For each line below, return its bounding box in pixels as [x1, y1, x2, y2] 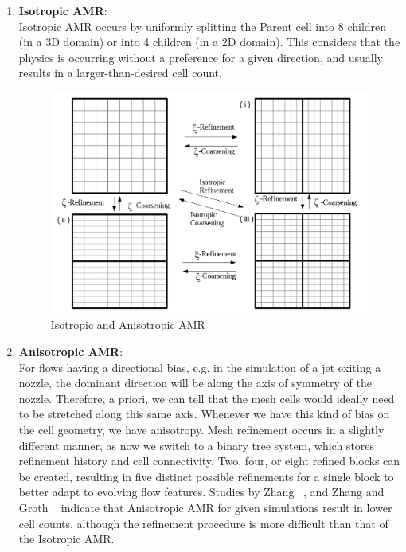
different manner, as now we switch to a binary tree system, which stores [18, 437, 375, 453]
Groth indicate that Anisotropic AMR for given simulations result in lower [18, 499, 392, 515]
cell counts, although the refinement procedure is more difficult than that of [18, 515, 388, 531]
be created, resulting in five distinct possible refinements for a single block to [18, 468, 394, 484]
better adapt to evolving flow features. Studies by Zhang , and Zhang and [18, 483, 385, 500]
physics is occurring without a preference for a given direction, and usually [18, 49, 383, 65]
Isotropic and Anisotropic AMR [50, 316, 205, 333]
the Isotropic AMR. [18, 530, 115, 547]
